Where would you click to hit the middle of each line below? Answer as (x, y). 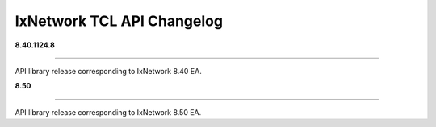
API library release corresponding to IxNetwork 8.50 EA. (108, 112)
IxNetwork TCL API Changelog (119, 21)
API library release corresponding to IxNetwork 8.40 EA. (108, 71)
